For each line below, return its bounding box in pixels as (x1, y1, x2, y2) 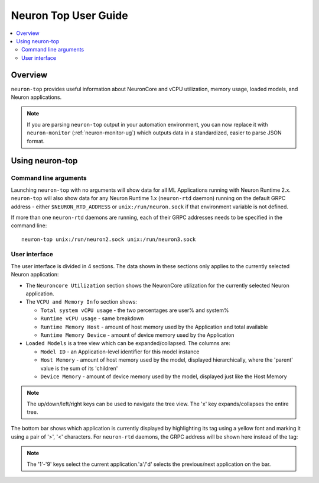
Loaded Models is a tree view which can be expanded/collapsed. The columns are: (25, 340, 230, 347)
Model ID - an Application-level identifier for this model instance (40, 348, 200, 355)
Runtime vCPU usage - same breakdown (40, 315, 144, 322)
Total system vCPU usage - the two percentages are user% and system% (40, 307, 229, 314)
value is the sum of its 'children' (40, 365, 118, 372)
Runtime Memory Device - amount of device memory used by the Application (40, 331, 235, 339)
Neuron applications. (11, 94, 62, 101)
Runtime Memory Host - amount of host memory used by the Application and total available (40, 323, 268, 330)
